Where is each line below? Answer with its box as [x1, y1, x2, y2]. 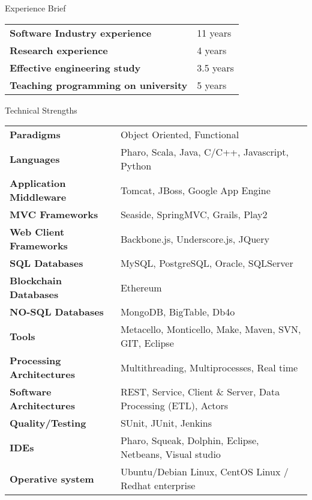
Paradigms [10, 127, 61, 142]
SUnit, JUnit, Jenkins [120, 416, 212, 430]
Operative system [10, 471, 94, 486]
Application [10, 176, 66, 191]
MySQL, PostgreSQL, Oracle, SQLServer [120, 256, 293, 270]
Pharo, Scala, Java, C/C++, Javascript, [120, 145, 289, 159]
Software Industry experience [10, 25, 152, 40]
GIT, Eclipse [120, 336, 174, 350]
